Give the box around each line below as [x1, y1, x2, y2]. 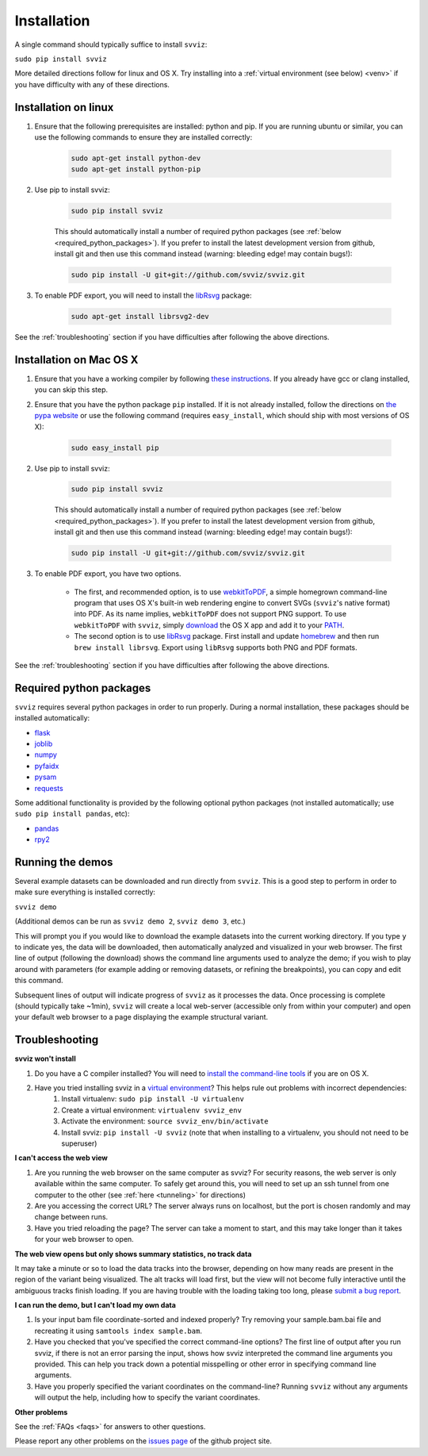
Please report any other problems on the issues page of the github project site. [14, 1436, 273, 1446]
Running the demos [14, 855, 113, 869]
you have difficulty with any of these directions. [14, 79, 170, 89]
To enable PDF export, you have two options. [34, 569, 182, 578]
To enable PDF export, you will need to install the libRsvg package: [34, 290, 253, 301]
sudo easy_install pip [71, 443, 159, 452]
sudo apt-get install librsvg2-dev [71, 312, 209, 321]
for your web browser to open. [34, 1235, 134, 1244]
